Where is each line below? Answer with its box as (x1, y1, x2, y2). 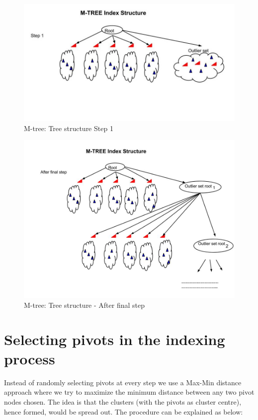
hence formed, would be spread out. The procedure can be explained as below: (4, 406, 243, 417)
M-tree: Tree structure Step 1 (24, 123, 113, 133)
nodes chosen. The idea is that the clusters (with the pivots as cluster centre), (4, 396, 242, 407)
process (4, 348, 55, 368)
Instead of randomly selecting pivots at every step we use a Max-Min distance (4, 377, 242, 387)
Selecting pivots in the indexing (4, 329, 225, 349)
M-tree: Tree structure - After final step (24, 299, 145, 310)
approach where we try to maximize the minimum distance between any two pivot (4, 387, 255, 397)
